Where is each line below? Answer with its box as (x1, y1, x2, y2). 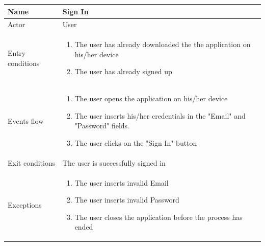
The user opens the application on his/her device (74, 93, 228, 104)
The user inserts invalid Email (74, 177, 169, 188)
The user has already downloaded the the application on (74, 39, 251, 50)
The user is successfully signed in (62, 157, 166, 168)
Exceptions (8, 199, 42, 210)
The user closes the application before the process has (74, 211, 243, 222)
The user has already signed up (74, 66, 172, 77)
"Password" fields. (74, 120, 130, 131)
